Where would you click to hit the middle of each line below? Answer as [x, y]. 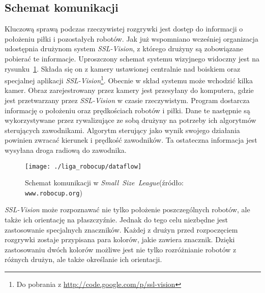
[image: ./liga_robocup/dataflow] [83, 166]
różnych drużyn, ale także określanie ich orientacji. [83, 259]
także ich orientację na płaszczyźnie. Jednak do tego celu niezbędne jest [116, 220]
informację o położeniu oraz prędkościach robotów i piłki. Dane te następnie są [127, 110]
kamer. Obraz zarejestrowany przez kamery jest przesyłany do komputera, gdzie [129, 90]
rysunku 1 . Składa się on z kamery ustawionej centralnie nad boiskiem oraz [123, 68]
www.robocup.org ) [54, 192]
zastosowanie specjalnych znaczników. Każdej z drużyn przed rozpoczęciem [121, 229]
